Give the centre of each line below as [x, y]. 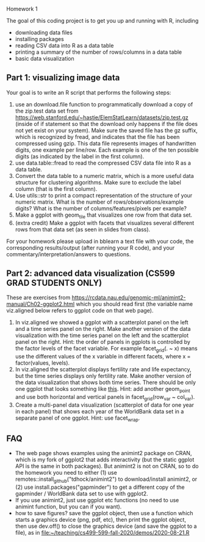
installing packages [39, 39]
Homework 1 [22, 9]
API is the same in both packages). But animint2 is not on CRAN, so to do [107, 466]
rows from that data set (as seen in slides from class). [83, 229]
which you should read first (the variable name [135, 304]
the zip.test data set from [47, 111]
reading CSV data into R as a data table [64, 46]
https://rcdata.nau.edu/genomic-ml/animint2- [129, 298]
